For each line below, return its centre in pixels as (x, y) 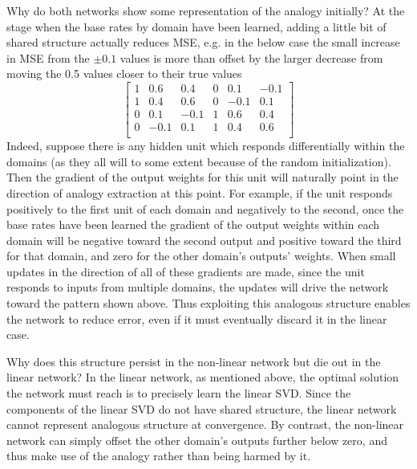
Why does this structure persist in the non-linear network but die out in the (194, 361)
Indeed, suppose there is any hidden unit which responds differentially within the (206, 146)
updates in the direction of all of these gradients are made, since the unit (186, 271)
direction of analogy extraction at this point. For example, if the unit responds (200, 192)
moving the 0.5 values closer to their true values (124, 73)
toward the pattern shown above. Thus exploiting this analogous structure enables (208, 303)
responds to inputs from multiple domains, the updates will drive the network (198, 287)
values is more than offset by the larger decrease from (251, 57)
